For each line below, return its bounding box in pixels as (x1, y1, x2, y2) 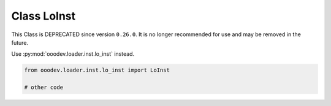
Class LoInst (11, 9, 76, 23)
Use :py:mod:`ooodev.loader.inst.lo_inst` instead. (11, 50, 135, 58)
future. (11, 39, 29, 46)
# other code (24, 84, 64, 91)
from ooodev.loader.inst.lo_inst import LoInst (24, 67, 170, 74)
